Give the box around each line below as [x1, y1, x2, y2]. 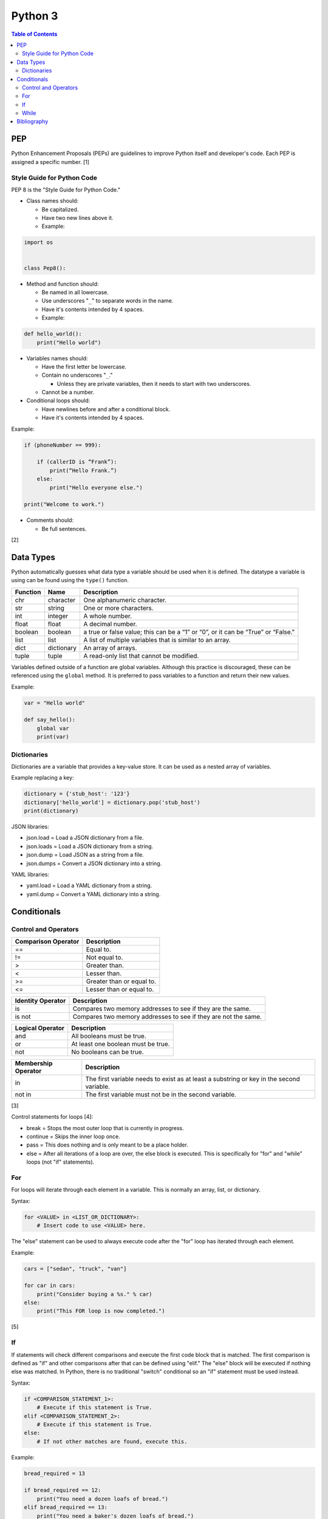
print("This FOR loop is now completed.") [36, 1308, 165, 1315]
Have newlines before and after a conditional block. [41, 405, 171, 413]
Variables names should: [26, 354, 88, 362]
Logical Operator [15, 1024, 65, 1032]
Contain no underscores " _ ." [41, 371, 113, 379]
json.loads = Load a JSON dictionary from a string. [26, 842, 154, 850]
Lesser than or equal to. [86, 985, 154, 993]
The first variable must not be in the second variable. [85, 1090, 237, 1099]
